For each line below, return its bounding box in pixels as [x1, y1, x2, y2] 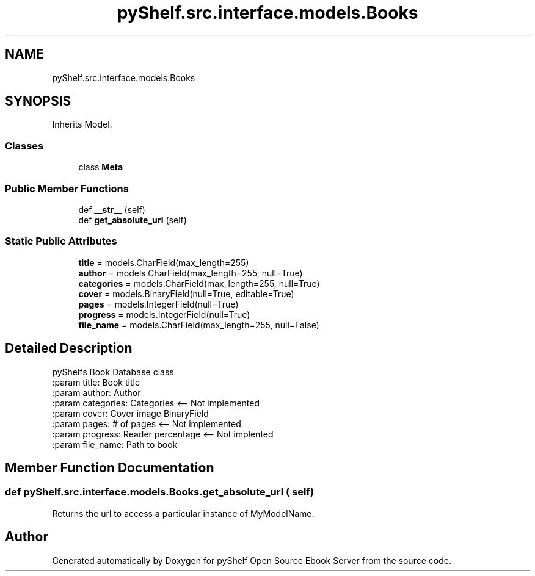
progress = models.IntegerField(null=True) [78, 309, 250, 320]
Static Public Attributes [5, 235, 117, 248]
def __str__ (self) [78, 204, 145, 215]
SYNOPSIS [5, 93, 71, 109]
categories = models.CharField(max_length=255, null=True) [78, 278, 320, 289]
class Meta [78, 162, 123, 173]
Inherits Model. [52, 119, 112, 130]
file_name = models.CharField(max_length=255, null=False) [78, 319, 319, 330]
